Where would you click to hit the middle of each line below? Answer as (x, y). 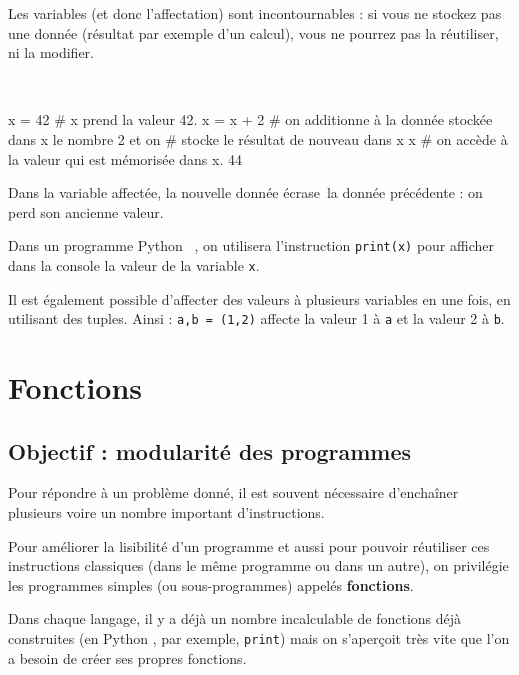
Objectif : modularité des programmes (210, 450)
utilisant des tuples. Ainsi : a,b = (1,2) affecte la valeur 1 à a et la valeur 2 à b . (256, 318)
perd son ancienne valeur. (86, 211)
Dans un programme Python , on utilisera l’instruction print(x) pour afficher (251, 245)
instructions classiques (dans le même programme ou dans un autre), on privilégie (258, 565)
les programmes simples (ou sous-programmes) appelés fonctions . (211, 584)
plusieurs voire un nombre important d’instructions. (166, 512)
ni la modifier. (51, 52)
